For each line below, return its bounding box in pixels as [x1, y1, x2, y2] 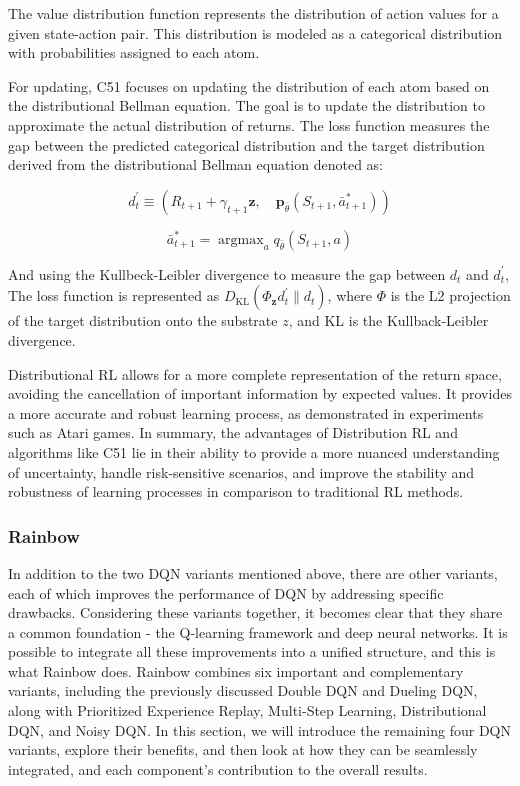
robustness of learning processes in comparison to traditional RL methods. [8, 481, 464, 502]
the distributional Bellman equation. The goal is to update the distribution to [8, 95, 485, 116]
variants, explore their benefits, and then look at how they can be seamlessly [8, 739, 478, 760]
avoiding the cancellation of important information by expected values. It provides [8, 383, 512, 404]
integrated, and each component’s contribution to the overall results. [8, 758, 428, 779]
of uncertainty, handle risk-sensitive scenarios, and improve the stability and [8, 461, 475, 482]
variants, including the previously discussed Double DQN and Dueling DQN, [8, 680, 478, 701]
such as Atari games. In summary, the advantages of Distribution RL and [8, 422, 458, 443]
